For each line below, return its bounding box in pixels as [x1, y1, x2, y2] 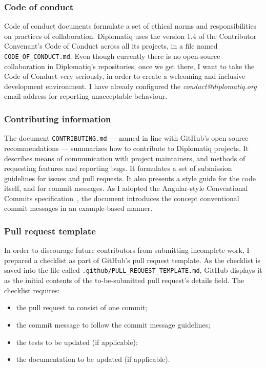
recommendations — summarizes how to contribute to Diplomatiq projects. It [4, 142, 249, 153]
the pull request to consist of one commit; [16, 302, 148, 313]
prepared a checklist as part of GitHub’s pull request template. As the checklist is [4, 254, 261, 265]
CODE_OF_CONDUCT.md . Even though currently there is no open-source [4, 51, 220, 61]
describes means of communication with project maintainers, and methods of [4, 153, 245, 163]
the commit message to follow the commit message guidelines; [16, 319, 211, 330]
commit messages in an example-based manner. [4, 203, 153, 213]
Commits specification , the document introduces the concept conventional [4, 192, 239, 203]
